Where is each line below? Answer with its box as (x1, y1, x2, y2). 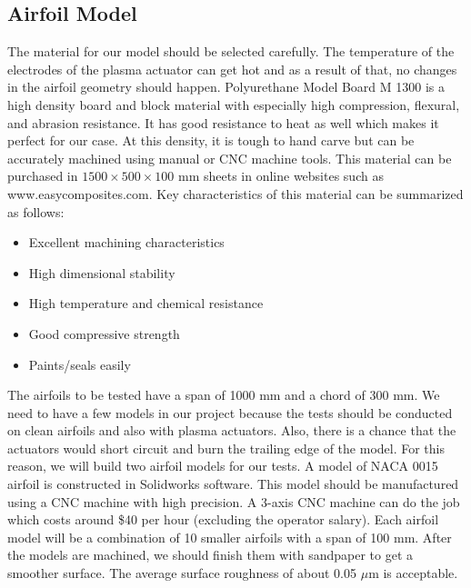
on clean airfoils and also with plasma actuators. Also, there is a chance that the (7, 421, 456, 440)
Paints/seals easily (28, 354, 131, 374)
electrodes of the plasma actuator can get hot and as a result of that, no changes (7, 59, 457, 78)
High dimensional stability (28, 263, 175, 282)
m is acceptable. (368, 563, 458, 583)
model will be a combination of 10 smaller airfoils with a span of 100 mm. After (7, 527, 452, 546)
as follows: (7, 202, 65, 221)
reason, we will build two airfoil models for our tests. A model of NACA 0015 (7, 456, 438, 475)
